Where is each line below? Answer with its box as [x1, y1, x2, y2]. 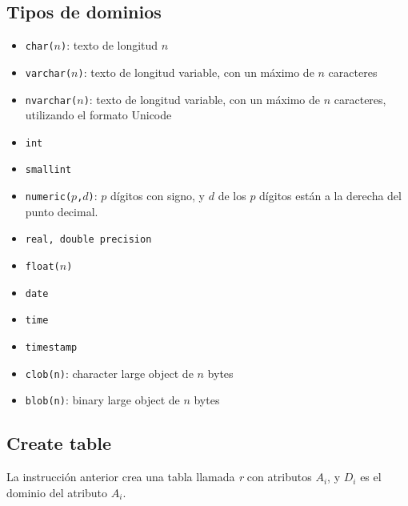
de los [218, 187, 246, 204]
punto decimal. [25, 203, 98, 219]
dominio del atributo [6, 484, 108, 500]
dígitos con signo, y [110, 187, 206, 204]
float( [25, 260, 60, 272]
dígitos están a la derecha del [259, 187, 402, 204]
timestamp [25, 341, 78, 353]
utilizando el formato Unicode [25, 106, 172, 123]
